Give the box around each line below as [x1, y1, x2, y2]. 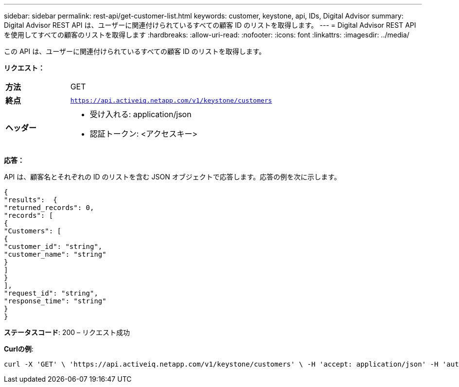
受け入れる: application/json [89, 109, 192, 119]
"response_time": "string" [4, 297, 106, 305]
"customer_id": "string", [4, 243, 103, 250]
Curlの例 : [4, 345, 34, 353]
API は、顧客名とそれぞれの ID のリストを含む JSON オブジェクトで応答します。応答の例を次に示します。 [4, 173, 341, 181]
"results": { [4, 196, 57, 204]
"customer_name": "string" [4, 250, 106, 258]
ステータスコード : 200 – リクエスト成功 [4, 328, 130, 336]
